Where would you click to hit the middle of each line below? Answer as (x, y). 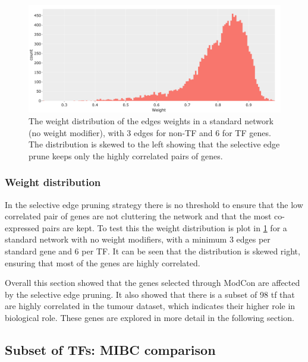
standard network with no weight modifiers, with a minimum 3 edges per (138, 239)
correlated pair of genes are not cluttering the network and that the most (138, 216)
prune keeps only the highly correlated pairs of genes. (126, 155)
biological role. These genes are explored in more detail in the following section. (150, 317)
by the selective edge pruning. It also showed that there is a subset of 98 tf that (150, 294)
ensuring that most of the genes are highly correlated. (103, 262)
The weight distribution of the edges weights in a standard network (151, 120)
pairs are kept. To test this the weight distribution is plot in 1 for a (164, 227)
